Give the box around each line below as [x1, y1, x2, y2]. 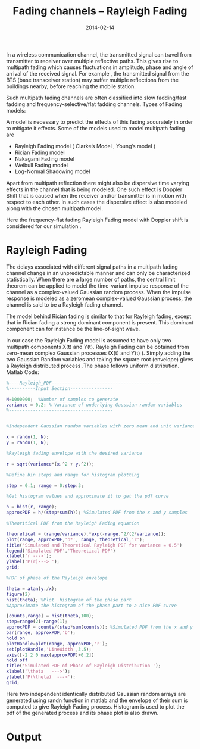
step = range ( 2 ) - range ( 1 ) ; [6, 619, 68, 625]
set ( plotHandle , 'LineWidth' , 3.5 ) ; [6, 646, 92, 653]
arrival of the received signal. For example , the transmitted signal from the [6, 70, 189, 77]
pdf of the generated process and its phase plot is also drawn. [6, 709, 159, 716]
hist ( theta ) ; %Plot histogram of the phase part [6, 597, 132, 603]
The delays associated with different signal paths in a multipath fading [6, 263, 179, 270]
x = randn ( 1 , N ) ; [6, 434, 49, 440]
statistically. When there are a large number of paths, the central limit [6, 276, 176, 283]
